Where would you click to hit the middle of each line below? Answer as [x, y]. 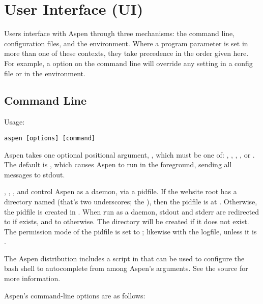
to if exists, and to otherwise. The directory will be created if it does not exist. [127, 221]
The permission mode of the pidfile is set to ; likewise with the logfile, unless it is [130, 231]
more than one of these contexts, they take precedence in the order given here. [126, 53]
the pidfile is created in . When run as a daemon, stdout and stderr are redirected [132, 211]
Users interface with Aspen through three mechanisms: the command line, [120, 33]
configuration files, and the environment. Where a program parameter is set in [126, 43]
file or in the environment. [45, 73]
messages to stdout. [35, 174]
